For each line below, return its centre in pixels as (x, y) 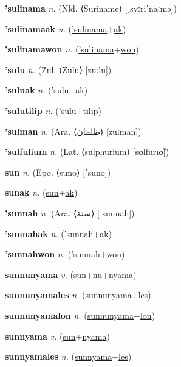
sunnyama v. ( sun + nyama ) (57, 336)
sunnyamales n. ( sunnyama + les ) (68, 356)
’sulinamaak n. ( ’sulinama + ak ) (66, 28)
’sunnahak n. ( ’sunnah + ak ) (59, 233)
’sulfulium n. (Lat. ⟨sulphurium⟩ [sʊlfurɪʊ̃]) (87, 151)
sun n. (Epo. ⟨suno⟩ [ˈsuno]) (58, 172)
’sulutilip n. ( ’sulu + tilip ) (53, 110)
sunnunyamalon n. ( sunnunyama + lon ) (80, 315)
